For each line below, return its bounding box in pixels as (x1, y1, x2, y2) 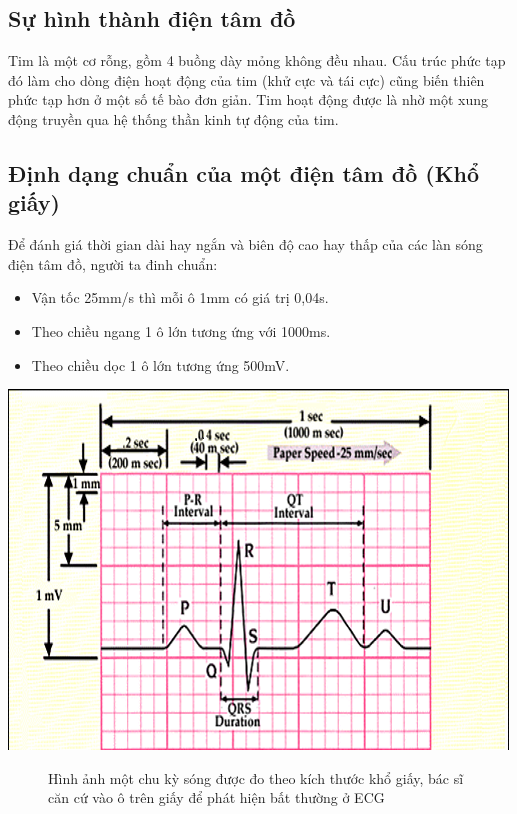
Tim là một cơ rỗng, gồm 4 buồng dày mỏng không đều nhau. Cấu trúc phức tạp (8, 50, 506, 71)
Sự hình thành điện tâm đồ (8, 3, 296, 34)
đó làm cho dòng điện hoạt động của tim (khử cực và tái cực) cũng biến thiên (8, 69, 485, 90)
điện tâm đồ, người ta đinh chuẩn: (8, 253, 218, 274)
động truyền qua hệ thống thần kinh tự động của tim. (8, 108, 339, 129)
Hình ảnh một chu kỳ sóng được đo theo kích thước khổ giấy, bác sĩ (48, 767, 464, 788)
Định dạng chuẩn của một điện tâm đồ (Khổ (8, 157, 480, 188)
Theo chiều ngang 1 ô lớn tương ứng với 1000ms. (31, 320, 331, 341)
